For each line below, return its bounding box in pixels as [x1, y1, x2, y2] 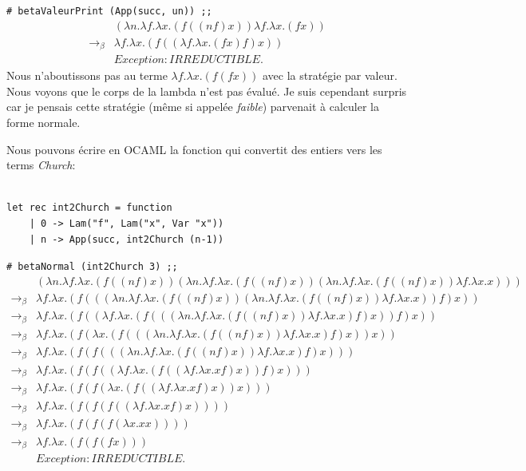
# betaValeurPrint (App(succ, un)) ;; [6, 6, 212, 17]
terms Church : [6, 156, 76, 173]
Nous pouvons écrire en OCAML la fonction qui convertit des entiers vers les [6, 141, 382, 157]
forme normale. [6, 113, 81, 130]
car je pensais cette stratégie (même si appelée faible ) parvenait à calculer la [6, 98, 380, 115]
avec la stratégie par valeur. [262, 67, 397, 84]
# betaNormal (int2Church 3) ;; [6, 261, 178, 273]
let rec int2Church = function [6, 202, 172, 214]
